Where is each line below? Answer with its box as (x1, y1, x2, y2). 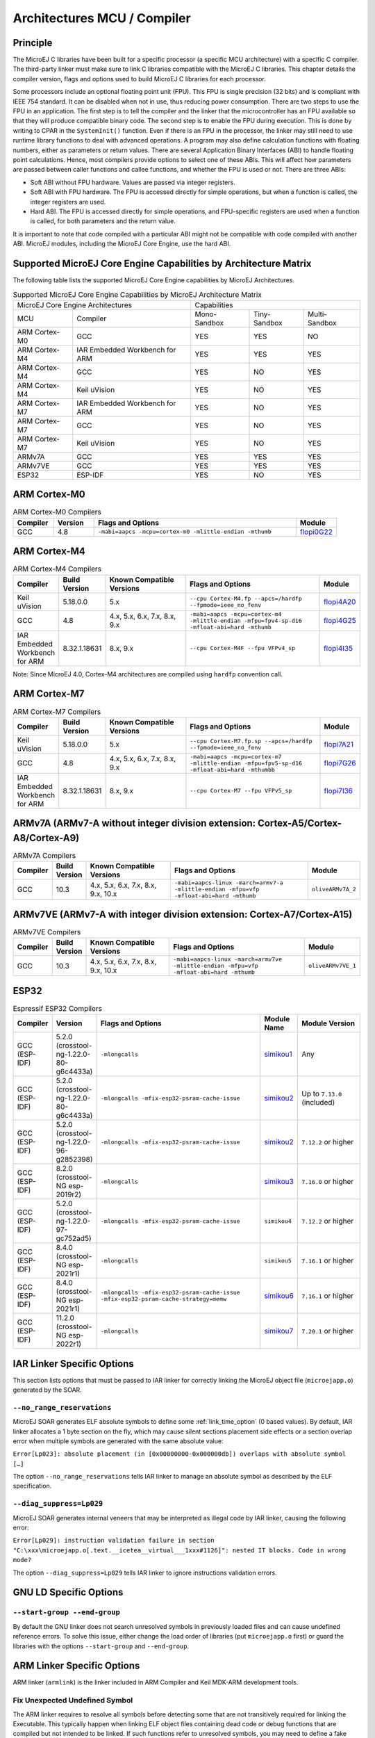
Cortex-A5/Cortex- (257, 818, 342, 829)
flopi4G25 (323, 616, 357, 626)
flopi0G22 (299, 527, 333, 537)
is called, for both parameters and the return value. (30, 217, 176, 225)
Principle (12, 37, 53, 49)
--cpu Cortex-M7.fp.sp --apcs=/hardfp (190, 737, 312, 745)
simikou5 (264, 1257, 292, 1265)
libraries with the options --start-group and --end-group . (12, 1641, 190, 1650)
